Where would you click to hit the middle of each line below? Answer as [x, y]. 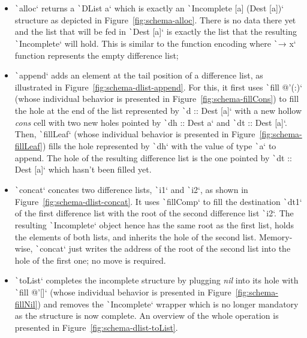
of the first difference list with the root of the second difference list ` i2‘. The [154, 213]
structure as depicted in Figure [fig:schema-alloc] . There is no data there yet [155, 19]
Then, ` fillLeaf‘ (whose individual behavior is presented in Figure [135, 134]
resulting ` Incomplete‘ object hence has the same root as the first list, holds [154, 224]
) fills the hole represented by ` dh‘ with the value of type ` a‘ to [159, 146]
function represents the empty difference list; [97, 55]
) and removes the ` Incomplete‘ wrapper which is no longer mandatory [168, 304]
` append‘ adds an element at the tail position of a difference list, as [139, 75]
